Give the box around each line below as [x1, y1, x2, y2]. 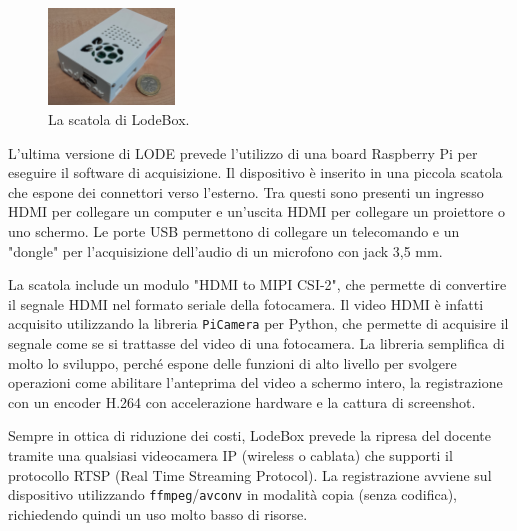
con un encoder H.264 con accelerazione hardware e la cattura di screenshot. [8, 391, 476, 412]
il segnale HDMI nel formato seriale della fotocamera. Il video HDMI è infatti [8, 293, 484, 314]
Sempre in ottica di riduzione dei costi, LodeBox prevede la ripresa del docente [8, 425, 491, 446]
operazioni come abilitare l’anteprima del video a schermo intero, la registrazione [8, 372, 503, 393]
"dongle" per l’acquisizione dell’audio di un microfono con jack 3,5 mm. [8, 240, 443, 261]
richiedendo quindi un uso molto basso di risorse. [8, 503, 308, 524]
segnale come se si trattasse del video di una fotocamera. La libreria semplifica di [8, 333, 505, 354]
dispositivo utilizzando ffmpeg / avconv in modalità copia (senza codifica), [8, 484, 457, 505]
